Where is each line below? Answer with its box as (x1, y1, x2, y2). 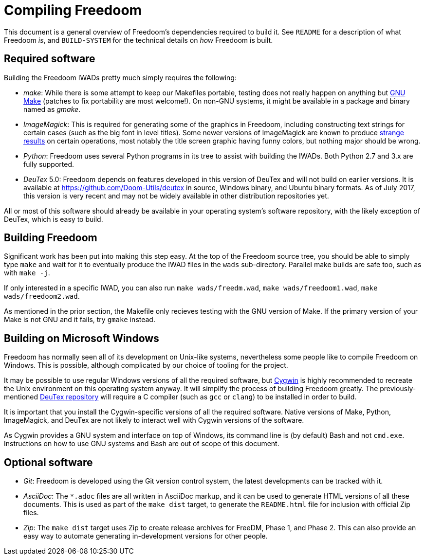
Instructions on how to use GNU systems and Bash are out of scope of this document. (4, 439, 279, 448)
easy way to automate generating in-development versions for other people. (23, 532, 268, 541)
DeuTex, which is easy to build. (4, 215, 103, 223)
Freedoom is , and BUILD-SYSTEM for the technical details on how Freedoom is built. (4, 36, 273, 44)
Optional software (4, 456, 93, 469)
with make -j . (4, 269, 50, 277)
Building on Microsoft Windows (4, 332, 159, 344)
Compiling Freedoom (4, 2, 142, 18)
